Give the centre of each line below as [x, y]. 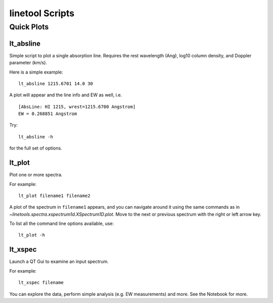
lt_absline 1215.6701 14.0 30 [56, 83]
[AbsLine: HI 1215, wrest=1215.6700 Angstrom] [77, 107]
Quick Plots [29, 27]
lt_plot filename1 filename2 [54, 196]
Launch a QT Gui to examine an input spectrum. [59, 261]
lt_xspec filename [41, 283]
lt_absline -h [36, 137]
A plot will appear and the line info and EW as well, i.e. [66, 95]
